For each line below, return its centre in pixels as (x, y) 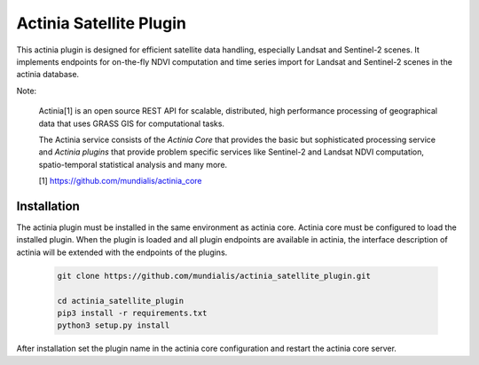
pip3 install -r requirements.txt (132, 313)
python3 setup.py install (114, 325)
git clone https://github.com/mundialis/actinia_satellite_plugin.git (214, 276)
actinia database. (48, 75)
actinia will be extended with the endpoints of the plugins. (122, 252)
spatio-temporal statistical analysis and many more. (133, 164)
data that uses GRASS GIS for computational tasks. (132, 123)
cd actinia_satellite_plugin (121, 301)
